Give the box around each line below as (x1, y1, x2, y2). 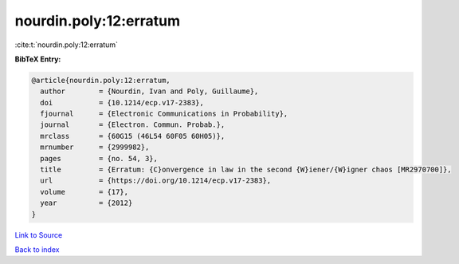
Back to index (14, 244, 60, 254)
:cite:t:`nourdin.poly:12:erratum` (14, 40, 119, 49)
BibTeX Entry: (14, 54, 61, 64)
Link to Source (14, 230, 63, 239)
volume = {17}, (40, 187, 129, 196)
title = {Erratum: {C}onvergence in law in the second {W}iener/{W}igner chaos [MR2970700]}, (40, 165, 452, 175)
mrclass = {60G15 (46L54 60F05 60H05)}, (40, 132, 226, 140)
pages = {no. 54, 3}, (40, 154, 159, 163)
